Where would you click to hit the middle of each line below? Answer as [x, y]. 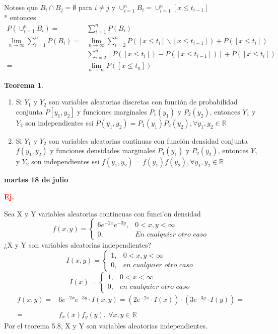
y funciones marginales [112, 111]
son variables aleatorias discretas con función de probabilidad [143, 102]
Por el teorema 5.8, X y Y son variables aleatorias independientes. [106, 326]
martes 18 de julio [36, 180]
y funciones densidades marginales [102, 150]
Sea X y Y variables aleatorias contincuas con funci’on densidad [102, 213]
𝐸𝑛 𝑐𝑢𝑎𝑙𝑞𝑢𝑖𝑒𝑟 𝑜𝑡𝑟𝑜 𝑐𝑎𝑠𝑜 [171, 234]
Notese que [21, 7]
